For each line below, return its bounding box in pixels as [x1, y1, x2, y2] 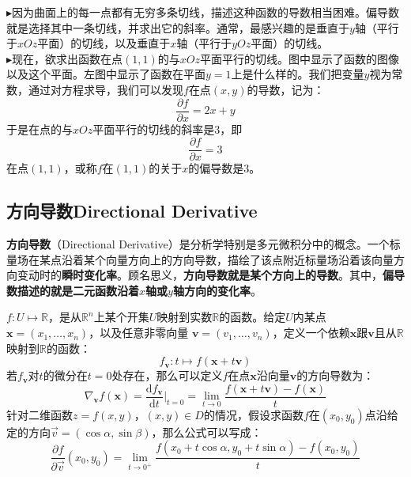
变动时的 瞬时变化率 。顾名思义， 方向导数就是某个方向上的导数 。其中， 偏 [17, 267, 394, 283]
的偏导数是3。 [188, 160, 261, 176]
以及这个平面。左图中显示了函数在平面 [6, 66, 205, 82]
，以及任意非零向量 [89, 324, 189, 341]
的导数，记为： [247, 81, 325, 97]
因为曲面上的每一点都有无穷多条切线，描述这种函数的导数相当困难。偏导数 [12, 4, 400, 20]
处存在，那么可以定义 [111, 367, 223, 384]
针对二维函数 [6, 406, 73, 422]
